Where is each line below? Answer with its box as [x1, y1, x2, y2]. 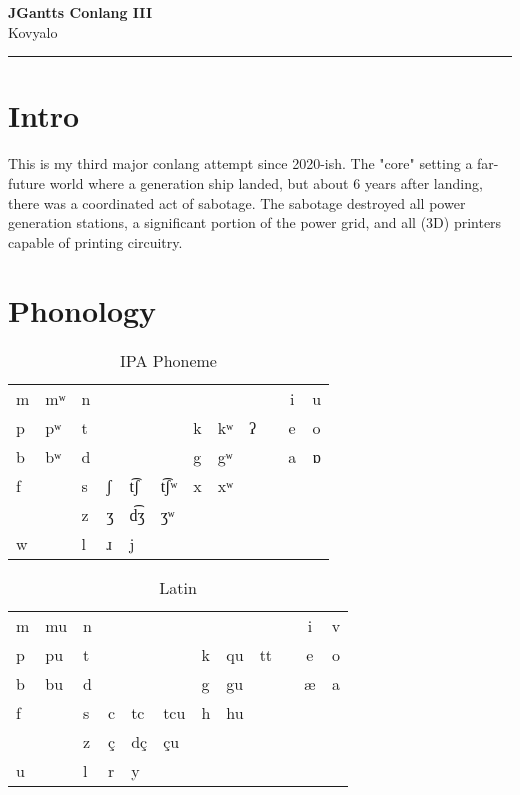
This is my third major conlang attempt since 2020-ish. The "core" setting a [8, 153, 473, 174]
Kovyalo [8, 21, 58, 42]
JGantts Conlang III [8, 2, 153, 22]
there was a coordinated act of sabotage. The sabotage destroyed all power [8, 192, 466, 213]
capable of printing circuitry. [8, 231, 183, 252]
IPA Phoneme [120, 349, 217, 373]
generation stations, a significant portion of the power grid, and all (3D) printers [8, 212, 502, 233]
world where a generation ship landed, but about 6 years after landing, [49, 172, 483, 193]
